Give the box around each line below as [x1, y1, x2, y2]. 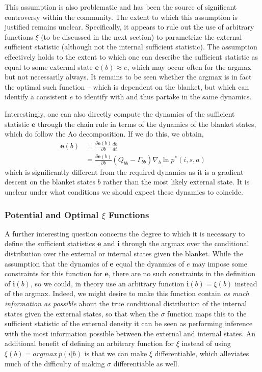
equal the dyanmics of [116, 258, 185, 269]
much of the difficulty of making [5, 358, 105, 368]
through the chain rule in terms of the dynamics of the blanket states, [38, 118, 256, 129]
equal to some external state [5, 61, 93, 72]
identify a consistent [5, 91, 68, 102]
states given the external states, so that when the [5, 308, 159, 318]
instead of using [181, 338, 231, 349]
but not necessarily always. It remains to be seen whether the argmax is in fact [5, 71, 252, 82]
